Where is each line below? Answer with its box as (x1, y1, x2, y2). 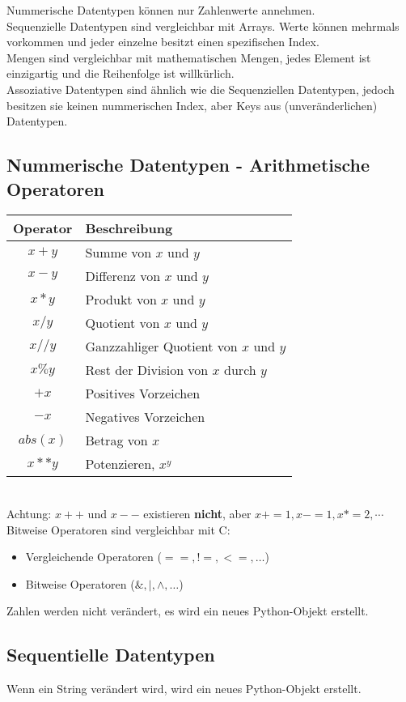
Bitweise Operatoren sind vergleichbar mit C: (6, 521, 230, 538)
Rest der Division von (85, 360, 209, 380)
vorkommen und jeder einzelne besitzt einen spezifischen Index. (6, 33, 319, 50)
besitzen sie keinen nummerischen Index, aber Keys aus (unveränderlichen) (6, 96, 378, 113)
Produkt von (85, 290, 157, 309)
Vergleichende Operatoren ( (25, 548, 162, 565)
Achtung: (6, 504, 52, 521)
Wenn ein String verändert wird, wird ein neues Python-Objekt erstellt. (6, 680, 362, 697)
